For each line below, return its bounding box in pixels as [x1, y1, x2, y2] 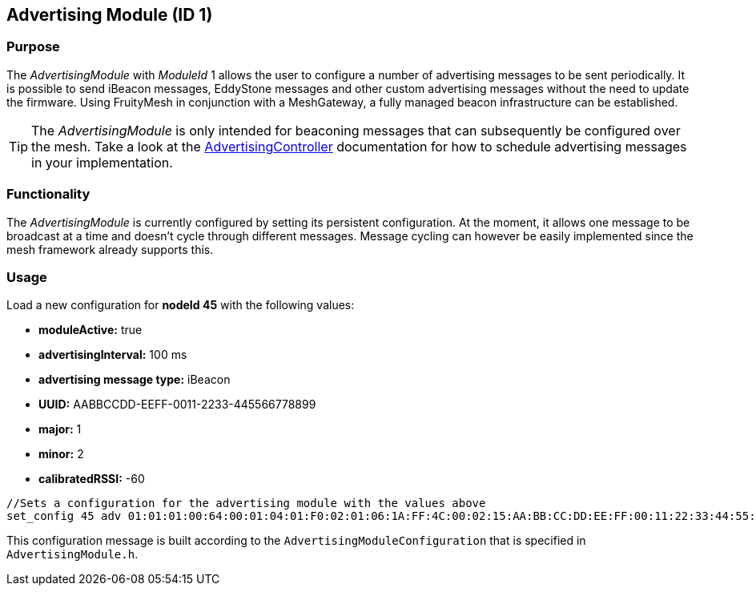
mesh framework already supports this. [6, 242, 214, 256]
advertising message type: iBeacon [38, 373, 231, 387]
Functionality [6, 186, 90, 203]
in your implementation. [31, 154, 173, 171]
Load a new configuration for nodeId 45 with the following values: [6, 298, 355, 312]
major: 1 [38, 422, 82, 437]
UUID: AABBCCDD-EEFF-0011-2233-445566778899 [38, 397, 316, 412]
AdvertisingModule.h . [6, 547, 139, 562]
